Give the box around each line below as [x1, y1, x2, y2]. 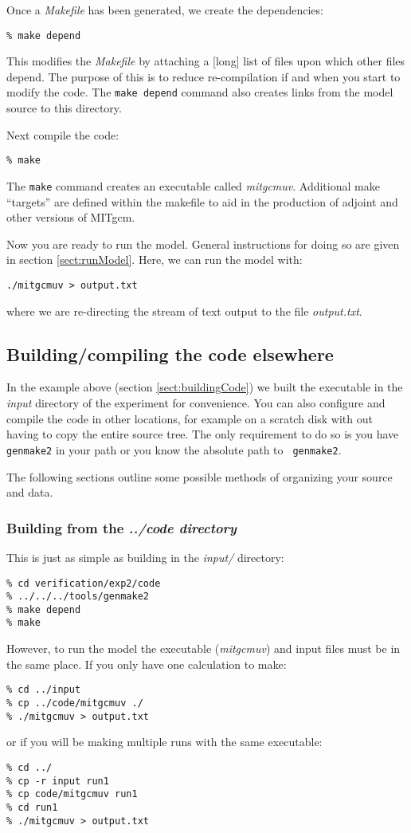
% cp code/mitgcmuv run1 [6, 788, 138, 800]
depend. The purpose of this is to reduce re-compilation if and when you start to [6, 68, 401, 84]
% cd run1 [6, 801, 58, 813]
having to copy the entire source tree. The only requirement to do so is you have [6, 426, 399, 442]
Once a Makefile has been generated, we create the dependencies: [6, 2, 323, 18]
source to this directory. [6, 100, 122, 116]
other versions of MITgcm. [6, 209, 135, 226]
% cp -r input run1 [6, 775, 109, 787]
